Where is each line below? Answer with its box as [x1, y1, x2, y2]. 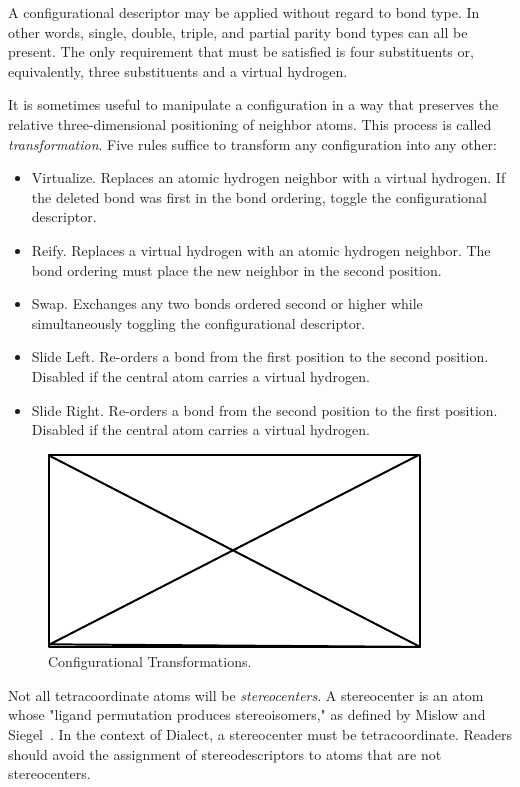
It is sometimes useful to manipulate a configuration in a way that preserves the [8, 94, 499, 115]
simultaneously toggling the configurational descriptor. [31, 312, 366, 333]
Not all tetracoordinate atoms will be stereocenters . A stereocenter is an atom [8, 684, 484, 705]
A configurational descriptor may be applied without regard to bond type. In [8, 2, 480, 22]
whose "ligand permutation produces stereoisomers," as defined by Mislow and [8, 704, 486, 725]
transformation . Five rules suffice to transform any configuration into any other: [8, 133, 497, 154]
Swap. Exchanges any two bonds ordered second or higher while [31, 293, 423, 314]
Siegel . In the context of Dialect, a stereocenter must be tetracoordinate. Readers [8, 724, 512, 745]
